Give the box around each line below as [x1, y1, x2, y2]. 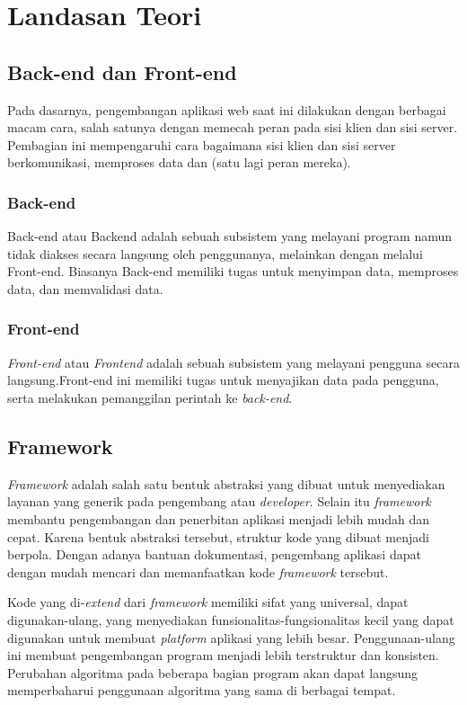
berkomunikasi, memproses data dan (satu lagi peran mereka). [7, 153, 351, 172]
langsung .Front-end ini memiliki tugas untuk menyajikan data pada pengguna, [7, 370, 439, 389]
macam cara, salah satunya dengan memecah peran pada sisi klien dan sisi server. [7, 118, 458, 137]
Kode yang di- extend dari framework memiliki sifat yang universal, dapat [7, 593, 409, 611]
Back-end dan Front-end [7, 58, 237, 85]
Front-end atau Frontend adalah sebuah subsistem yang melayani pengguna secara [7, 352, 460, 371]
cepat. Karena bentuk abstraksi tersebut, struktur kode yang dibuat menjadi [7, 527, 429, 546]
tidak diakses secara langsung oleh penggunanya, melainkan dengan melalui [7, 244, 423, 263]
